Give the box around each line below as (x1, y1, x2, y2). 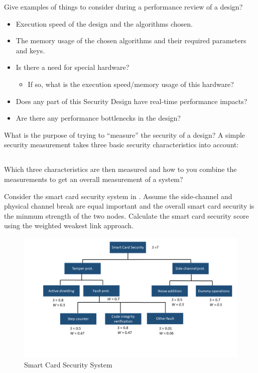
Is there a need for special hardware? (16, 62, 130, 72)
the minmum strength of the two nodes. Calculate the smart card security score (4, 210, 249, 221)
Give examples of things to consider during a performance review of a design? (4, 2, 243, 12)
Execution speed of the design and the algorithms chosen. (16, 18, 193, 29)
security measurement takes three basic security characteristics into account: (4, 139, 239, 150)
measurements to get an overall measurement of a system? (4, 173, 183, 184)
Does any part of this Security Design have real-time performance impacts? (16, 96, 247, 106)
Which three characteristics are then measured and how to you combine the (4, 164, 237, 174)
